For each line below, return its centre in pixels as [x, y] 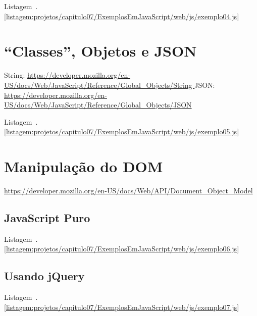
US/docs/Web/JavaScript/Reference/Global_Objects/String [98, 85]
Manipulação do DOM [84, 166]
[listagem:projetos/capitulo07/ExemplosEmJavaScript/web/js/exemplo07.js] [122, 307]
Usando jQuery [44, 276]
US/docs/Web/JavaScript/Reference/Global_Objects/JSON [98, 105]
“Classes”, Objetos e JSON [100, 51]
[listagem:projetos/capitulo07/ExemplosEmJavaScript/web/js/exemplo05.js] [122, 131]
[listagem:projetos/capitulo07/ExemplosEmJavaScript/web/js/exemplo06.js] [122, 249]
